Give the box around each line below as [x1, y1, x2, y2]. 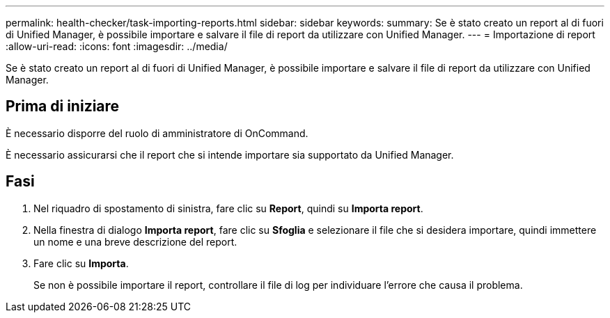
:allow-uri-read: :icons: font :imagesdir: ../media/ [6, 40, 228, 52]
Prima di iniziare [6, 97, 120, 116]
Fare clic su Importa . [33, 257, 129, 269]
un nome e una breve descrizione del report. [33, 235, 237, 248]
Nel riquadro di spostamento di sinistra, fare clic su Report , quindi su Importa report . [33, 202, 423, 214]
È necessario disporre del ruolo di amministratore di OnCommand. [6, 127, 308, 139]
